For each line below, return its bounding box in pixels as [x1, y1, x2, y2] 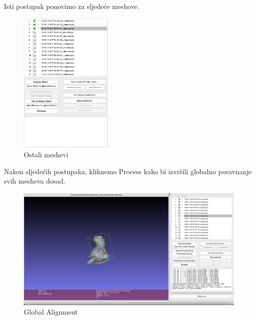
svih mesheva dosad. [4, 176, 65, 186]
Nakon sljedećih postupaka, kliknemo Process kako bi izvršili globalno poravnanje [4, 166, 252, 176]
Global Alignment [24, 307, 78, 317]
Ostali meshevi [24, 149, 68, 159]
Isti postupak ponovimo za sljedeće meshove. [4, 1, 140, 11]
